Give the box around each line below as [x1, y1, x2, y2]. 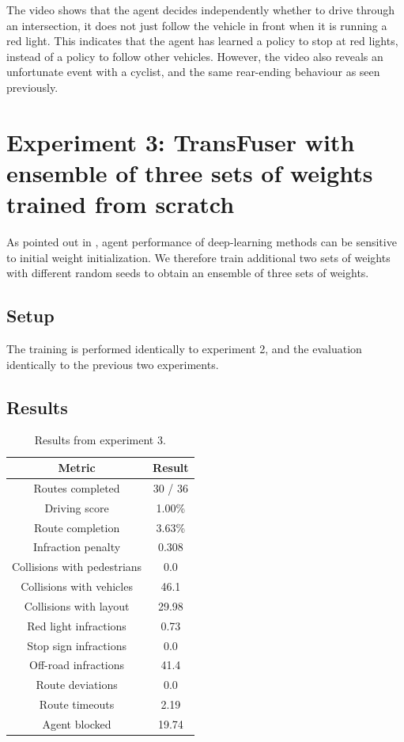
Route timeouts [39, 696, 115, 713]
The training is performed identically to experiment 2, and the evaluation [6, 341, 362, 357]
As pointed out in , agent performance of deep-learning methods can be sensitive [6, 234, 397, 250]
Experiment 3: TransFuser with [6, 125, 355, 158]
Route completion [33, 519, 120, 535]
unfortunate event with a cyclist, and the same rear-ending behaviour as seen [6, 63, 380, 80]
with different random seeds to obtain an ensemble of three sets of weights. [6, 264, 369, 281]
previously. [6, 78, 59, 95]
